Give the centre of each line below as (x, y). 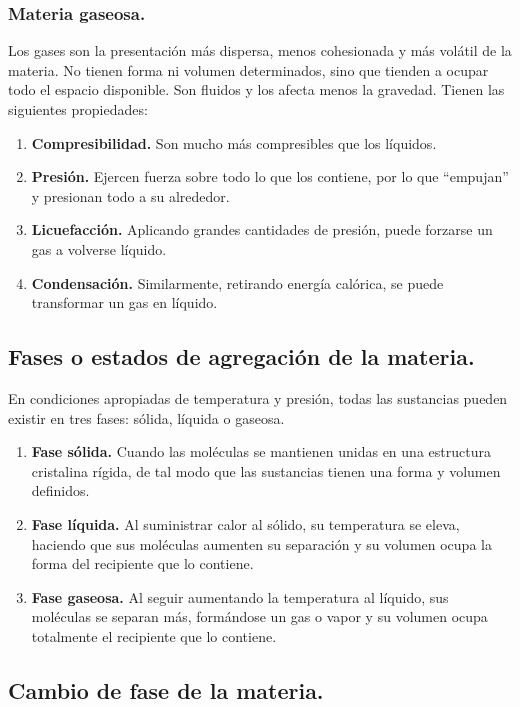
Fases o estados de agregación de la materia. (241, 356)
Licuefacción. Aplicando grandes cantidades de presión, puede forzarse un (262, 229)
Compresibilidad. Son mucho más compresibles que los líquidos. (234, 142)
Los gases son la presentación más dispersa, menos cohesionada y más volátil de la (260, 50)
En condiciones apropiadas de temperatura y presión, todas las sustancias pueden (258, 397)
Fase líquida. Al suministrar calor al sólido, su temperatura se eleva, (245, 523)
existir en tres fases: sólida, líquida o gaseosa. (146, 417)
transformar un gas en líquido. (124, 302)
